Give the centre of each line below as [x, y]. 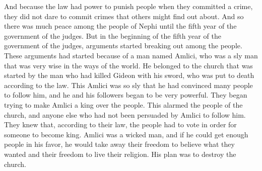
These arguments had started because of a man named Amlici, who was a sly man [131, 55]
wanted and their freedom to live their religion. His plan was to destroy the [120, 154]
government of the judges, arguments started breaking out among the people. [123, 46]
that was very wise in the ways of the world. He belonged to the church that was [128, 65]
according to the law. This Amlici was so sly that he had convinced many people [128, 85]
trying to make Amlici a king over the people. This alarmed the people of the [123, 104]
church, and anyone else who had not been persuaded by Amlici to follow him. [125, 114]
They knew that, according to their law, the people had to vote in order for [120, 124]
